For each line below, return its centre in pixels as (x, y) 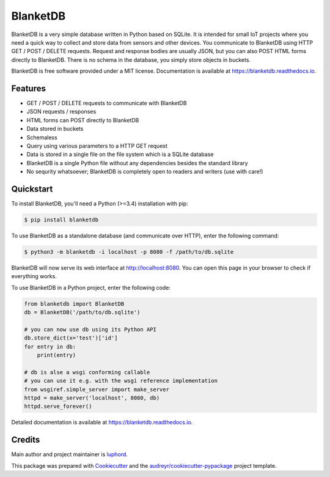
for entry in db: (50, 346)
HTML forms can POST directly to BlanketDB (83, 120)
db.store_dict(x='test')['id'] (71, 338)
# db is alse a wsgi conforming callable (87, 372)
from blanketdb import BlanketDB (74, 304)
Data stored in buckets (55, 129)
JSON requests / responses (61, 112)
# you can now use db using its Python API (90, 329)
